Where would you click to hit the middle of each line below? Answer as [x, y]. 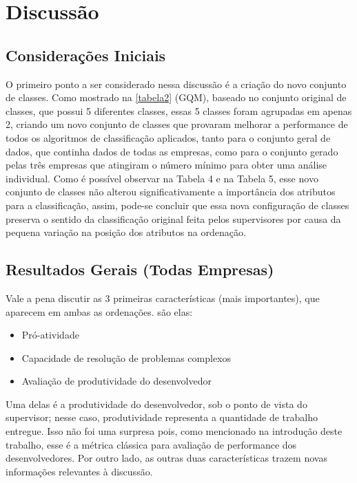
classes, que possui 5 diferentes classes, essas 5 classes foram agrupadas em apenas [179, 110]
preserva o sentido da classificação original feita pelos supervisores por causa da [173, 218]
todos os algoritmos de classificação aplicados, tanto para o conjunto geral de [168, 137]
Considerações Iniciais [86, 55]
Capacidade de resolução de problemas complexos [126, 357]
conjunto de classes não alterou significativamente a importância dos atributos [171, 192]
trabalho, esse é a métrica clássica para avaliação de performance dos [151, 444]
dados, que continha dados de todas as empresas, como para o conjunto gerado [172, 151]
